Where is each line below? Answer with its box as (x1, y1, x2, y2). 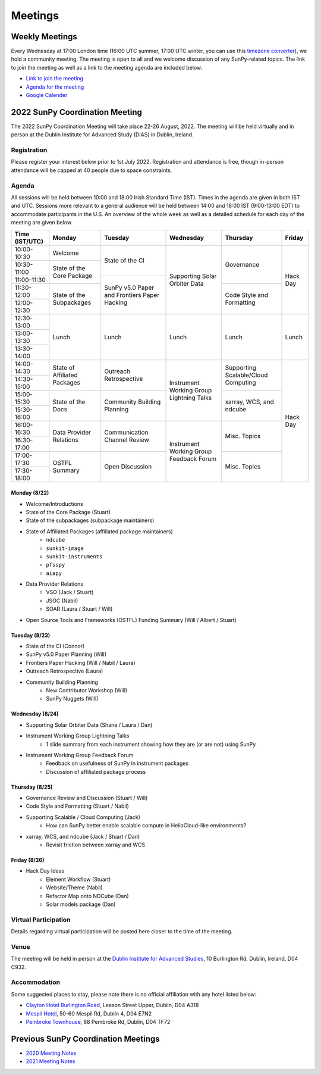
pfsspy (46, 561, 65, 568)
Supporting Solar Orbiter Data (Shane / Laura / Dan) (26, 721, 153, 729)
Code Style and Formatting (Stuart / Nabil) (26, 802, 129, 810)
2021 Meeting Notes (26, 1058, 75, 1065)
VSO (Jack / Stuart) (46, 589, 94, 596)
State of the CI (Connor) (26, 643, 85, 650)
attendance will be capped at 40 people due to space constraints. (11, 167, 172, 174)
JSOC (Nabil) (46, 597, 78, 604)
